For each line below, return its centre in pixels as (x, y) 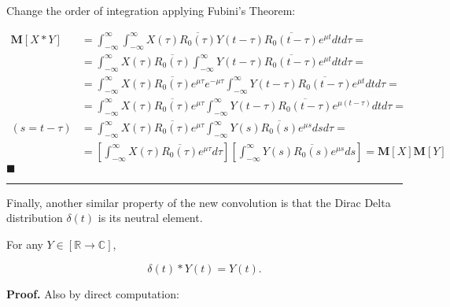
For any (25, 244)
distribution (35, 218)
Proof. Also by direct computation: (93, 293)
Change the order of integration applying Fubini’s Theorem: (151, 10)
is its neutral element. (150, 218)
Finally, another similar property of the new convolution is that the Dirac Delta (199, 202)
